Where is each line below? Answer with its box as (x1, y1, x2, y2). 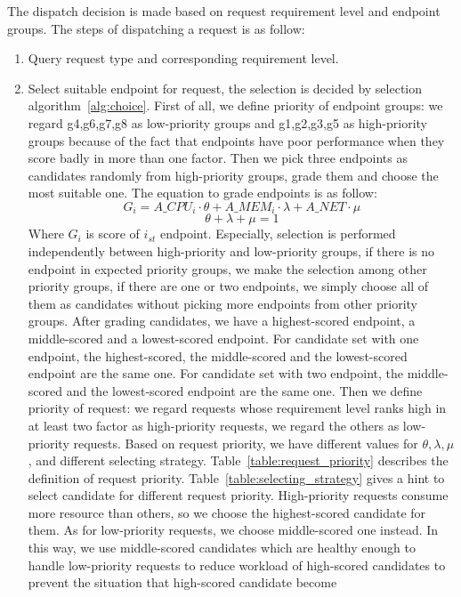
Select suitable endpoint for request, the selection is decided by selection (28, 78, 423, 97)
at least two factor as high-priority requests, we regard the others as (28, 415, 400, 434)
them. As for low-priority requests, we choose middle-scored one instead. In (28, 520, 439, 539)
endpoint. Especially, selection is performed (159, 224, 396, 243)
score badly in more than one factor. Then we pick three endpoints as (28, 149, 408, 167)
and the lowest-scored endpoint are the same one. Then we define (66, 381, 423, 399)
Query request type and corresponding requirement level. (28, 49, 339, 68)
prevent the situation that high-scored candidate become (28, 573, 337, 592)
